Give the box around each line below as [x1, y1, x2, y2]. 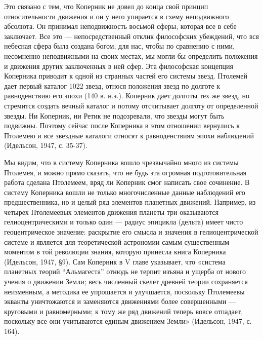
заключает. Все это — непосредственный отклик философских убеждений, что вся [4, 30, 259, 41]
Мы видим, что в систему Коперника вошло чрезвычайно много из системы [4, 157, 239, 167]
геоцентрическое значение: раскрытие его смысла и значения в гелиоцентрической [4, 226, 258, 237]
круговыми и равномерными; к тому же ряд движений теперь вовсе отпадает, [4, 306, 243, 316]
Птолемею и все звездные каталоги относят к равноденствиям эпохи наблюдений [4, 130, 254, 140]
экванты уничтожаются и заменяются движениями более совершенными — [4, 296, 236, 307]
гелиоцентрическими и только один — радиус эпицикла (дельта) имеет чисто [4, 216, 243, 227]
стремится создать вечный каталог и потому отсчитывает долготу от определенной [4, 100, 258, 110]
